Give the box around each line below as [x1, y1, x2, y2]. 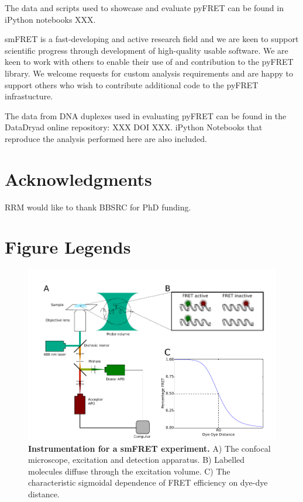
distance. [28, 487, 60, 500]
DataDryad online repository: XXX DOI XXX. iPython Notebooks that [5, 121, 263, 133]
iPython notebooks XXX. [5, 13, 96, 25]
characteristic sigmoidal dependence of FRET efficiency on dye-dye [28, 476, 268, 489]
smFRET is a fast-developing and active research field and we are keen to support [5, 33, 299, 45]
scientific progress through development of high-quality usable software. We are [5, 44, 288, 56]
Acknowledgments [5, 167, 152, 191]
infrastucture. [5, 90, 53, 102]
